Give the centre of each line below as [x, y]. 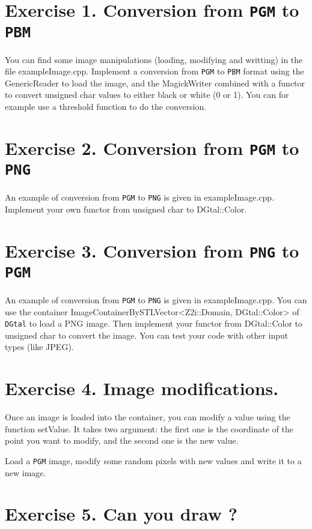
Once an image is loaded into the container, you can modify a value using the [148, 417]
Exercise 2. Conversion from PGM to [152, 147]
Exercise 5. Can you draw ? [121, 514]
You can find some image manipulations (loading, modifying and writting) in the [154, 59]
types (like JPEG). [39, 347]
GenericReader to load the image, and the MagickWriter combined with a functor [155, 83]
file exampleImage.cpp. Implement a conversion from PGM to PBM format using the [154, 71]
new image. [26, 472]
